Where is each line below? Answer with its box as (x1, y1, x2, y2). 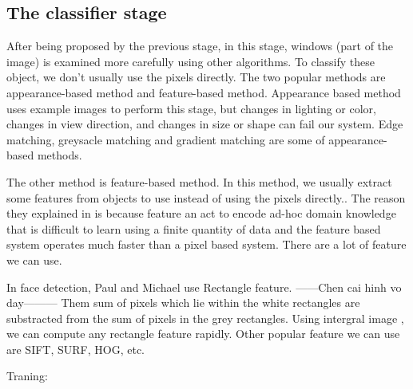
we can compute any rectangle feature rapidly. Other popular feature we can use (6, 325, 400, 342)
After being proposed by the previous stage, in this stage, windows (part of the (6, 37, 394, 54)
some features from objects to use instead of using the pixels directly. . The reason (6, 189, 406, 206)
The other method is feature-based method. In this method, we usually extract (6, 173, 392, 190)
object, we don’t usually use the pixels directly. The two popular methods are (6, 69, 386, 85)
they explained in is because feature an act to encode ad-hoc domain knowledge (6, 205, 396, 222)
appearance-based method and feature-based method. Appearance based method (6, 84, 401, 100)
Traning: (6, 367, 48, 384)
